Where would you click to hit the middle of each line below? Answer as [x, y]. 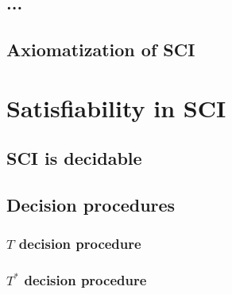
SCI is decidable [74, 158]
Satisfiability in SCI [116, 107]
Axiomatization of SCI [101, 50]
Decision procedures [91, 205]
